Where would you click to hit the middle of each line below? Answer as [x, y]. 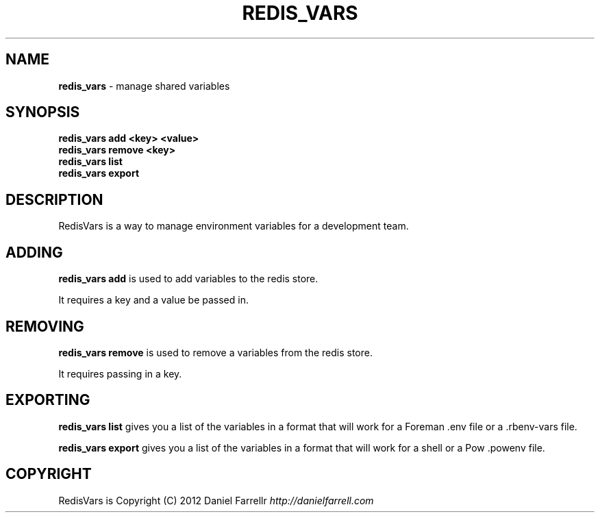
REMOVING [45, 326]
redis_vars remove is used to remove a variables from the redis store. [215, 352]
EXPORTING [48, 400]
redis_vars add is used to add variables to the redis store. [188, 279]
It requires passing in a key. [120, 373]
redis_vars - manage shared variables [144, 86]
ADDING [34, 252]
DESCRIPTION [54, 199]
